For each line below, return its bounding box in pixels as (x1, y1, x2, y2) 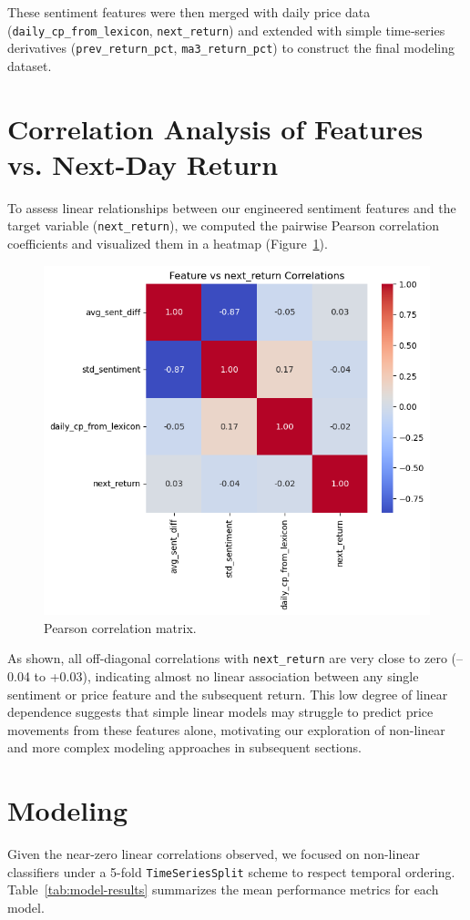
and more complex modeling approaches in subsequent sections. (7, 738, 362, 757)
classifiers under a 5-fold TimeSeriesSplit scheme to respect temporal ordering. (7, 862, 455, 881)
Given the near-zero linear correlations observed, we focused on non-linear (7, 844, 420, 864)
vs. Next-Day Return (7, 145, 279, 182)
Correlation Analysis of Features (7, 109, 424, 147)
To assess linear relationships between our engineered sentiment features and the (7, 198, 456, 217)
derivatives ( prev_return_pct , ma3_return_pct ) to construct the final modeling (7, 38, 455, 57)
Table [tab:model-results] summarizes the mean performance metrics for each (7, 880, 439, 899)
